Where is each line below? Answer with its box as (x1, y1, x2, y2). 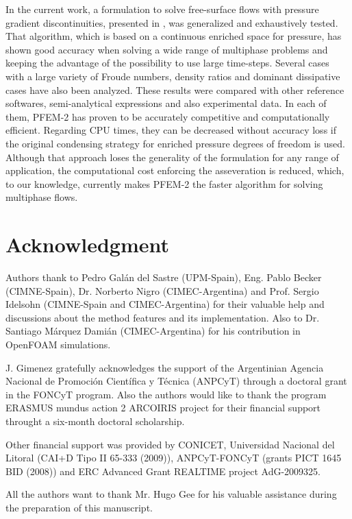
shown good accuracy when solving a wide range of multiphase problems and (5, 42, 328, 56)
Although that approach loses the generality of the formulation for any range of (5, 149, 339, 164)
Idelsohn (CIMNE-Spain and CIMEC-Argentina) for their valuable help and (5, 297, 325, 311)
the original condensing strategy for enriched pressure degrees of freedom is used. (5, 136, 345, 150)
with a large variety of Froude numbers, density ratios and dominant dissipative (5, 69, 340, 83)
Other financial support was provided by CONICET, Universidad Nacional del (5, 437, 335, 451)
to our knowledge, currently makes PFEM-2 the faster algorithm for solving (5, 176, 323, 191)
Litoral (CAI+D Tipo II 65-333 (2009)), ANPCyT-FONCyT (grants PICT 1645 (5, 450, 342, 465)
